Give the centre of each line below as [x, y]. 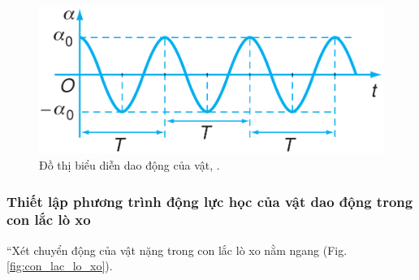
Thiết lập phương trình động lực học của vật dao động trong [210, 201]
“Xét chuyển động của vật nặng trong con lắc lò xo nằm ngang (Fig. [177, 250]
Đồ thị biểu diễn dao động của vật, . [130, 164]
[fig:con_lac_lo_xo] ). [60, 266]
